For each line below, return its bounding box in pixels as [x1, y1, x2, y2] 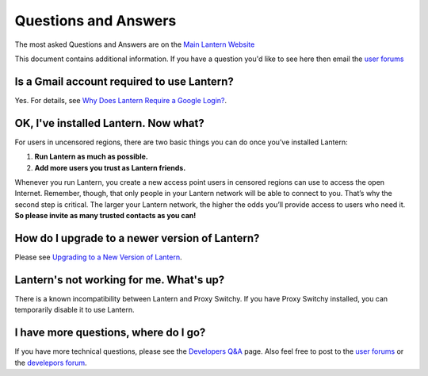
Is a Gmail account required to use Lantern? [14, 75, 234, 88]
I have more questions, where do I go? [14, 326, 206, 340]
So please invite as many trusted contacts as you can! [14, 211, 197, 221]
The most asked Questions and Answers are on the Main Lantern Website [14, 40, 255, 49]
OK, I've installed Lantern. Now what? [14, 116, 205, 130]
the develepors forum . [14, 358, 87, 367]
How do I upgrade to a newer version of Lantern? [14, 231, 260, 245]
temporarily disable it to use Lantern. [14, 305, 135, 315]
